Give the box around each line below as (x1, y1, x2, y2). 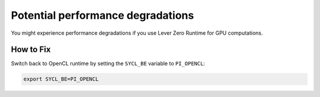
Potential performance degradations (11, 9, 194, 22)
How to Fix (11, 45, 51, 55)
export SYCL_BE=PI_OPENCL (23, 76, 99, 82)
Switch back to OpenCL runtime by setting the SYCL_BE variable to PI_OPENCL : (11, 60, 206, 67)
